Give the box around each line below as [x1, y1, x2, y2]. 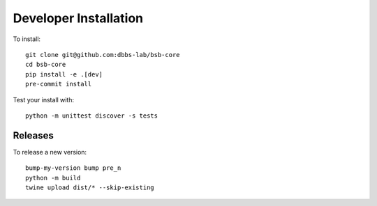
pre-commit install [25, 80, 92, 88]
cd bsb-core [25, 61, 66, 69]
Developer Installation [13, 10, 143, 26]
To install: [13, 35, 41, 43]
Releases [13, 129, 54, 141]
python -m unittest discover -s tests [25, 111, 158, 120]
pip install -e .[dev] [25, 70, 103, 78]
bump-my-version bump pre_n [25, 164, 121, 172]
